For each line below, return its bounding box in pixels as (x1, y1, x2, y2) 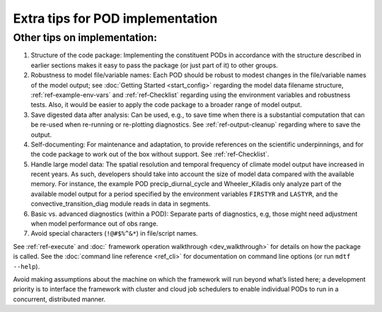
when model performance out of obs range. (30, 219, 158, 228)
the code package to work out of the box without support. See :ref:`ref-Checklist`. (30, 150, 270, 158)
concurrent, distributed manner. (13, 294, 106, 304)
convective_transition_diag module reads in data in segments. (30, 200, 211, 208)
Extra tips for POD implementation (13, 11, 218, 26)
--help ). (13, 262, 40, 270)
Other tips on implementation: (13, 31, 157, 44)
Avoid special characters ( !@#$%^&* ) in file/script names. (30, 229, 198, 238)
